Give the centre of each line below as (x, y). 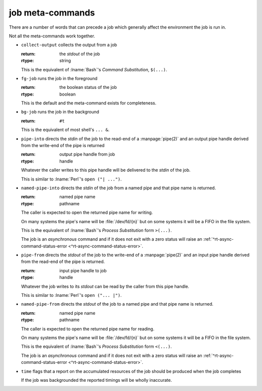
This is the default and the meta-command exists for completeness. (89, 103)
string (65, 61)
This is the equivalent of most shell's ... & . (65, 130)
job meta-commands (52, 13)
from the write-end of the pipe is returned (63, 146)
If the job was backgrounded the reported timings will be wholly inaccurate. (97, 380)
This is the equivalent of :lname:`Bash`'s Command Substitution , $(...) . (94, 69)
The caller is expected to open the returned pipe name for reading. (88, 329)
